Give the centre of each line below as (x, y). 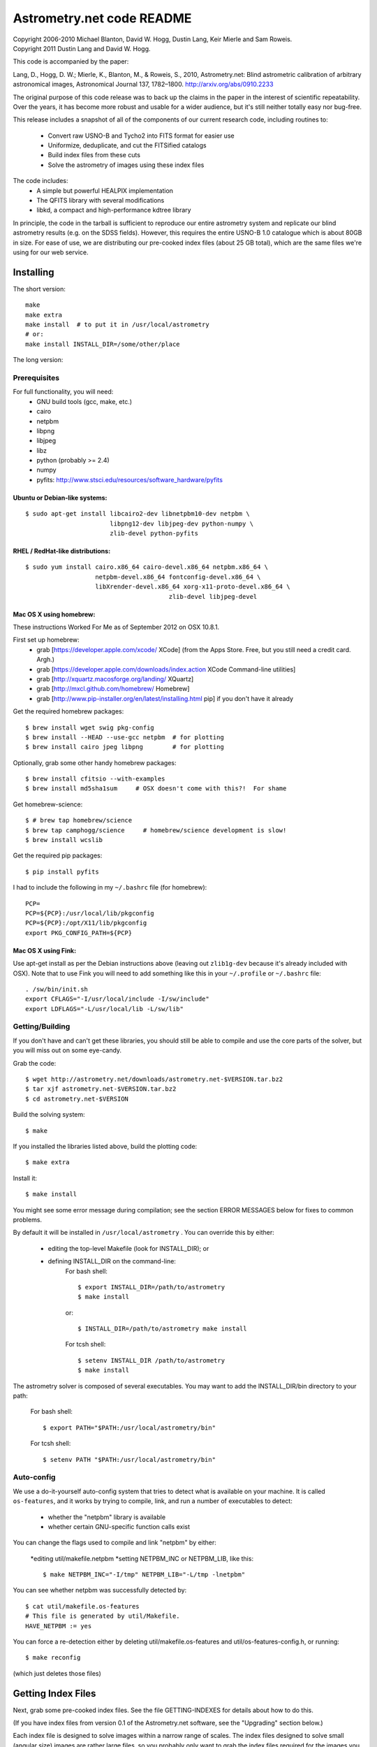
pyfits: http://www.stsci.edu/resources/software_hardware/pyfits (130, 479)
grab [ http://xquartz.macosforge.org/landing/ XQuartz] (115, 679)
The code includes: (40, 181)
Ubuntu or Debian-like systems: (60, 498)
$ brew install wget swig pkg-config (90, 727)
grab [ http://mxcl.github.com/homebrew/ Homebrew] (113, 689)
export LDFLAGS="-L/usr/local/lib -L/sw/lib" (105, 1009)
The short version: (39, 289)
